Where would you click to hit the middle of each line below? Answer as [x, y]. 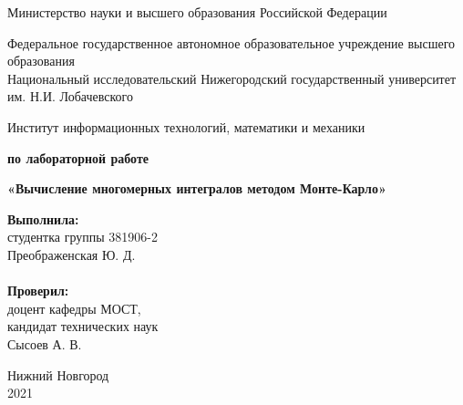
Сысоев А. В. [45, 343]
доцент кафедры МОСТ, [74, 308]
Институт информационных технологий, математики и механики [186, 126]
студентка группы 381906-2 [82, 237]
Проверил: [38, 291]
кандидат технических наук [83, 326]
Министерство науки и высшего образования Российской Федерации [197, 12]
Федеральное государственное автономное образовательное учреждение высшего [231, 42]
